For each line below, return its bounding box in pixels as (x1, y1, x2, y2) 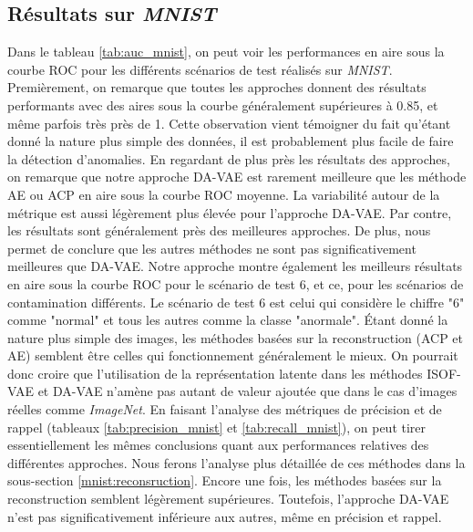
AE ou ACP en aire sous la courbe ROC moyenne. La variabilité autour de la (7, 184, 440, 203)
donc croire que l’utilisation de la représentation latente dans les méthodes (7, 363, 423, 382)
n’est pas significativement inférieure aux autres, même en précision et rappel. (7, 506, 442, 526)
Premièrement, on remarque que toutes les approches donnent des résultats (7, 78, 427, 97)
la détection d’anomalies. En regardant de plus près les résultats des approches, (7, 149, 450, 168)
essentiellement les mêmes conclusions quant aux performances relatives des (7, 435, 429, 454)
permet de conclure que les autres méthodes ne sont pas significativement (7, 238, 416, 257)
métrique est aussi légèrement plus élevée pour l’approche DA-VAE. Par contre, (7, 203, 452, 222)
